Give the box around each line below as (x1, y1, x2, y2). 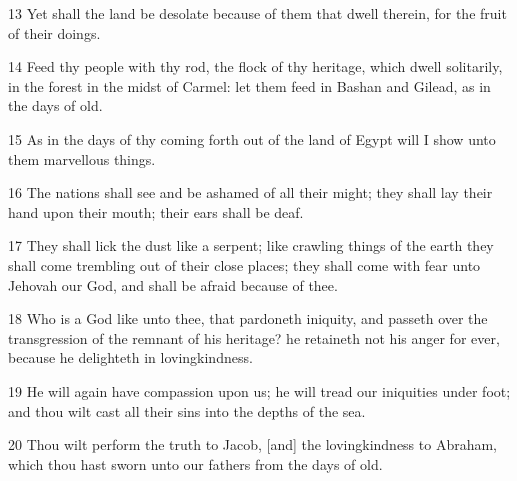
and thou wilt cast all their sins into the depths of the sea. (8, 400, 366, 421)
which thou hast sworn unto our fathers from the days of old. (8, 453, 383, 474)
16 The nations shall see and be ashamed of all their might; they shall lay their (8, 182, 493, 203)
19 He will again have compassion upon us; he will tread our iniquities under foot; (8, 380, 511, 401)
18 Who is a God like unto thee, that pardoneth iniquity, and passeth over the (8, 308, 488, 329)
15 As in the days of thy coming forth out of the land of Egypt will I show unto (8, 128, 496, 149)
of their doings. (8, 22, 101, 43)
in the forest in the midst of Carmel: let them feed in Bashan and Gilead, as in (8, 75, 491, 96)
